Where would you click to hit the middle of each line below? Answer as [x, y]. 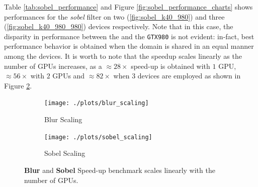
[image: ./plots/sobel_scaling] [98, 137]
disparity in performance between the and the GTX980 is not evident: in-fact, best [129, 36]
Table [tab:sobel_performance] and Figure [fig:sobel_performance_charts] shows [128, 7]
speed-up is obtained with [170, 66]
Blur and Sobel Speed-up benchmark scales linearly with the [120, 170]
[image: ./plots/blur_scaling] [97, 103]
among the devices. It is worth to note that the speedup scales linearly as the [123, 56]
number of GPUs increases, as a [53, 66]
